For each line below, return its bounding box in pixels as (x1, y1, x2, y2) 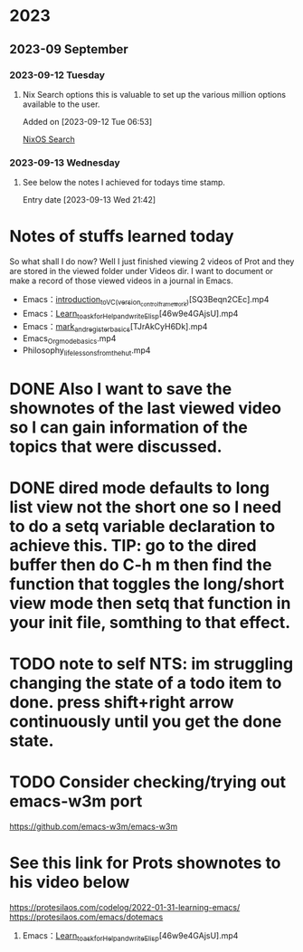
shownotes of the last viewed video (9, 397, 282, 418)
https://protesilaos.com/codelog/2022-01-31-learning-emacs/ (9, 901, 241, 912)
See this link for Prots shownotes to (9, 852, 282, 873)
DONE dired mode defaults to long (9, 477, 270, 498)
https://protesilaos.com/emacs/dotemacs (9, 911, 164, 922)
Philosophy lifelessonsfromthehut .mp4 (22, 345, 151, 357)
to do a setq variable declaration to (9, 516, 276, 537)
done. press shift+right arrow (9, 691, 234, 712)
